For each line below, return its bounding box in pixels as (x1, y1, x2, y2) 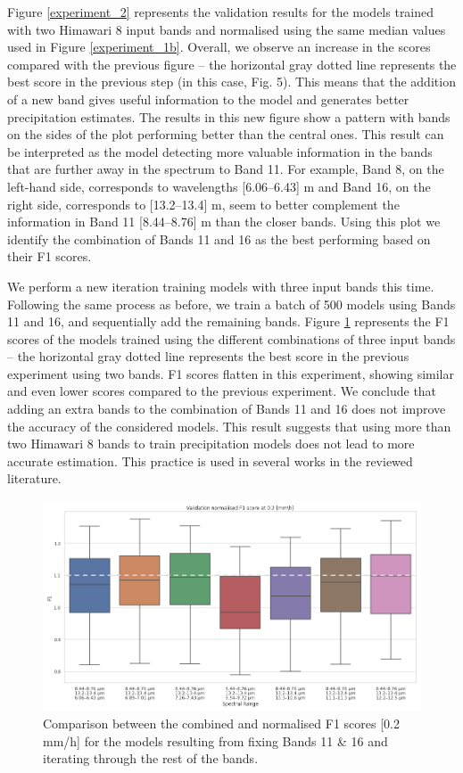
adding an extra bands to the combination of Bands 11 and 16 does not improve (7, 399, 446, 418)
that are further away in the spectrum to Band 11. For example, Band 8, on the (7, 160, 444, 178)
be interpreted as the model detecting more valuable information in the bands (7, 142, 433, 160)
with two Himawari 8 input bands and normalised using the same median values (7, 20, 446, 38)
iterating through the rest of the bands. (43, 749, 259, 768)
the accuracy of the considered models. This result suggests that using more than (7, 416, 451, 435)
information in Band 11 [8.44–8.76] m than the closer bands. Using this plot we (7, 212, 441, 231)
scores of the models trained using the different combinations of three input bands (7, 329, 456, 348)
